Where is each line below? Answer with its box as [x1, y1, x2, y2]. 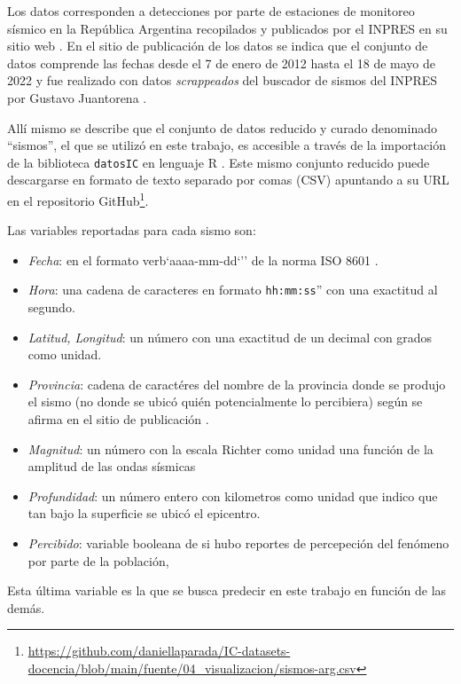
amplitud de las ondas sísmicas [27, 457, 196, 476]
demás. [7, 598, 45, 617]
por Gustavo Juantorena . [7, 88, 147, 106]
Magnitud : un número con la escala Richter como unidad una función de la [27, 439, 434, 458]
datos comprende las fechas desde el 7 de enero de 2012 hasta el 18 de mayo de [7, 53, 435, 72]
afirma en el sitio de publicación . [27, 410, 209, 428]
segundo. [27, 298, 75, 317]
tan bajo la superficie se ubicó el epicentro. [27, 504, 261, 523]
